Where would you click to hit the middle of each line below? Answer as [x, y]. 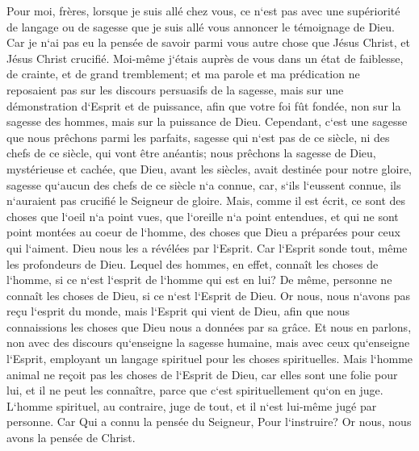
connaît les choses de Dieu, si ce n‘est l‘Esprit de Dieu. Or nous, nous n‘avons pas [208, 295]
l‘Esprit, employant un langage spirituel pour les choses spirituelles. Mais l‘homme [210, 359]
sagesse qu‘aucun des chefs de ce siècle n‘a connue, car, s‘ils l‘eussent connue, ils [204, 184]
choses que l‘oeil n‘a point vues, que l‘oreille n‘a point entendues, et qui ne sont [203, 216]
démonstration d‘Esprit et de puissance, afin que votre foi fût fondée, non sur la [204, 105]
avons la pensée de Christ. [71, 438]
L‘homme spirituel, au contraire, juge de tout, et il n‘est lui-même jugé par [192, 405]
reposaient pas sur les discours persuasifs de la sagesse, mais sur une [175, 89]
